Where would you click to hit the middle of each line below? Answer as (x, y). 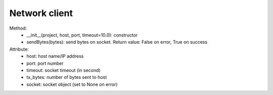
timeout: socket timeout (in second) (63, 70)
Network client (41, 13)
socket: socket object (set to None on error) (72, 84)
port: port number (45, 63)
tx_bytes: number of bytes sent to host (67, 77)
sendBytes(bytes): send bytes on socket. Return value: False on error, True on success (117, 42)
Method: (18, 28)
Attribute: (19, 49)
